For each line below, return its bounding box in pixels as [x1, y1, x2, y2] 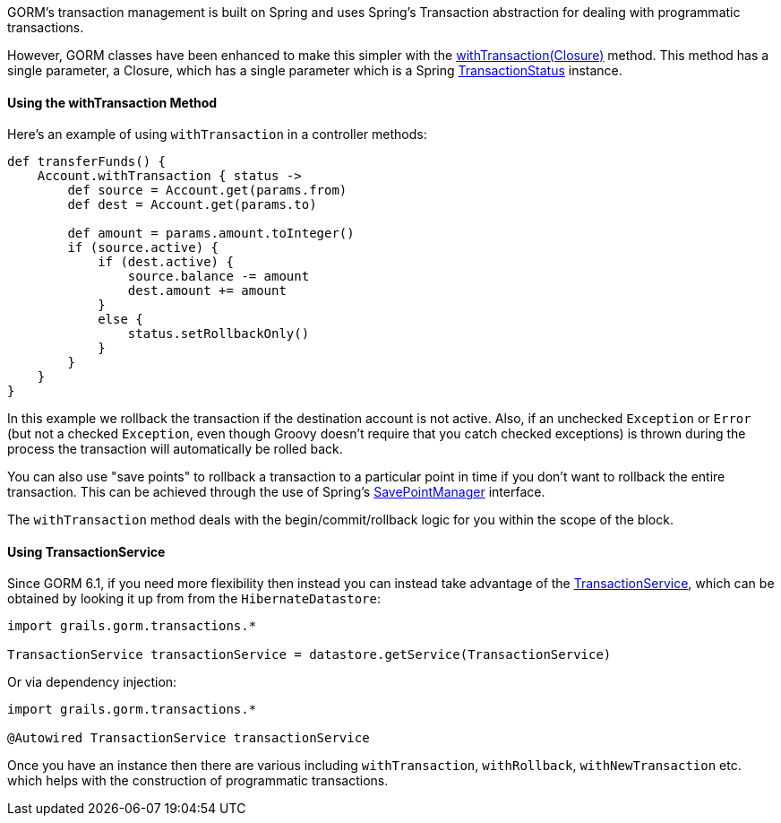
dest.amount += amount [127, 283, 287, 299]
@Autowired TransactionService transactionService [7, 731, 370, 746]
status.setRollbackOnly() [127, 326, 310, 342]
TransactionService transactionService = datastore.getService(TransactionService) [7, 647, 612, 663]
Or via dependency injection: [7, 674, 177, 690]
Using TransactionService [7, 543, 166, 559]
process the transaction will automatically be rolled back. [7, 441, 343, 457]
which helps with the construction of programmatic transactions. [7, 773, 389, 789]
